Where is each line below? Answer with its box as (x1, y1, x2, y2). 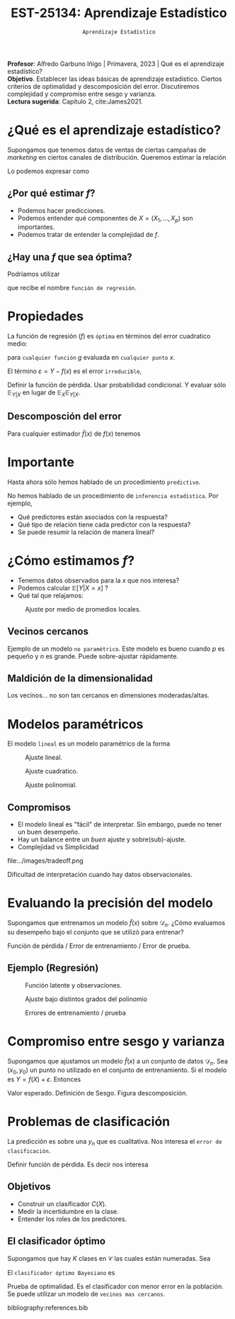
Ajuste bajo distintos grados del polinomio (25, 995, 147, 1003)
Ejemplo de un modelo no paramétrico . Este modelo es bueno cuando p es (7, 644, 225, 653)
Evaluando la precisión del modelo (7, 895, 214, 911)
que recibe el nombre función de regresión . (7, 284, 137, 292)
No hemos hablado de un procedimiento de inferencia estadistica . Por (7, 491, 219, 500)
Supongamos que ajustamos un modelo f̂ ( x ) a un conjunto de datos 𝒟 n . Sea (7, 1056, 229, 1067)
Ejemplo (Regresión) (7, 962, 99, 974)
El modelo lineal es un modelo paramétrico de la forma (7, 739, 171, 748)
